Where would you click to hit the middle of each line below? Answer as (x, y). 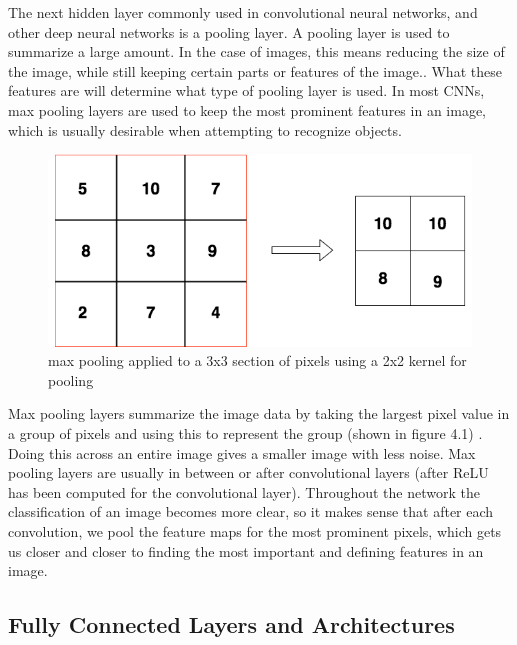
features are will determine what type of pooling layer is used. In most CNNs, (246, 90)
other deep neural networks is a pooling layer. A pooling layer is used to (229, 31)
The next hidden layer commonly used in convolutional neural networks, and (243, 12)
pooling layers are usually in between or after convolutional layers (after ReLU (248, 472)
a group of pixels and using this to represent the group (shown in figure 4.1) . (245, 433)
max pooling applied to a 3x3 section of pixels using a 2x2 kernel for (257, 360)
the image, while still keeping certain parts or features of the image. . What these (255, 70)
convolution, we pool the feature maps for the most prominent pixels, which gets (255, 531)
